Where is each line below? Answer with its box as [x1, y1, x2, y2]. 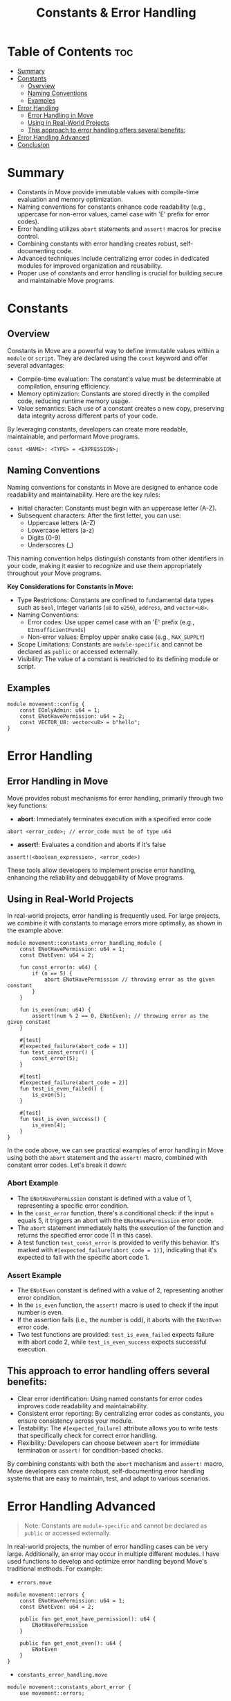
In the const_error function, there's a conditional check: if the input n [17, 1208, 214, 1217]
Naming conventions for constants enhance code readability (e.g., [17, 203, 206, 211]
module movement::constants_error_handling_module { [7, 940, 163, 947]
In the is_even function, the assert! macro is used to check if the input [17, 1301, 219, 1309]
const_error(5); [32, 1055, 79, 1062]
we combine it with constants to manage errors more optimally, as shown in [7, 919, 223, 928]
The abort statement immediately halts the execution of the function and [17, 1223, 224, 1232]
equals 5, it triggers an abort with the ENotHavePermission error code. [17, 1216, 214, 1224]
